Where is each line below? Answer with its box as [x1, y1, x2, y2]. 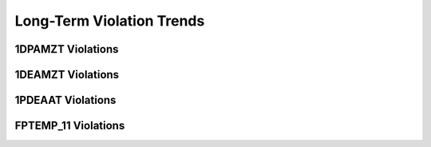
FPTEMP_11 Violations [14, 119, 125, 133]
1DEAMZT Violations [14, 68, 120, 81]
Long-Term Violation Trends [14, 12, 205, 30]
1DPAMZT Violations [14, 42, 119, 56]
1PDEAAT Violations [14, 93, 117, 107]
